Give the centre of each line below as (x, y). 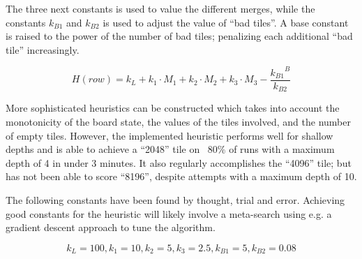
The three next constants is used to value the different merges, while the (160, 8)
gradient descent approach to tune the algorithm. (111, 227)
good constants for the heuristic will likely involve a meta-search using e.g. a (169, 213)
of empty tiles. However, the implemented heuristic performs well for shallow (169, 135)
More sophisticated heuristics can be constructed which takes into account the (173, 108)
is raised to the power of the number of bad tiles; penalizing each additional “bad (179, 36)
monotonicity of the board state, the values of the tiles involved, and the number (178, 121)
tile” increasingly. (43, 49)
